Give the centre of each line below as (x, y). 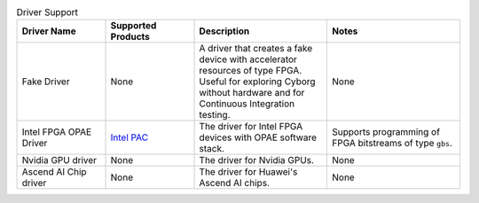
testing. (215, 115)
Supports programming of (386, 132)
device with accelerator (248, 59)
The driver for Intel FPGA (251, 127)
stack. (212, 149)
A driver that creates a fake (256, 49)
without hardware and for (252, 93)
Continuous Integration (247, 104)
